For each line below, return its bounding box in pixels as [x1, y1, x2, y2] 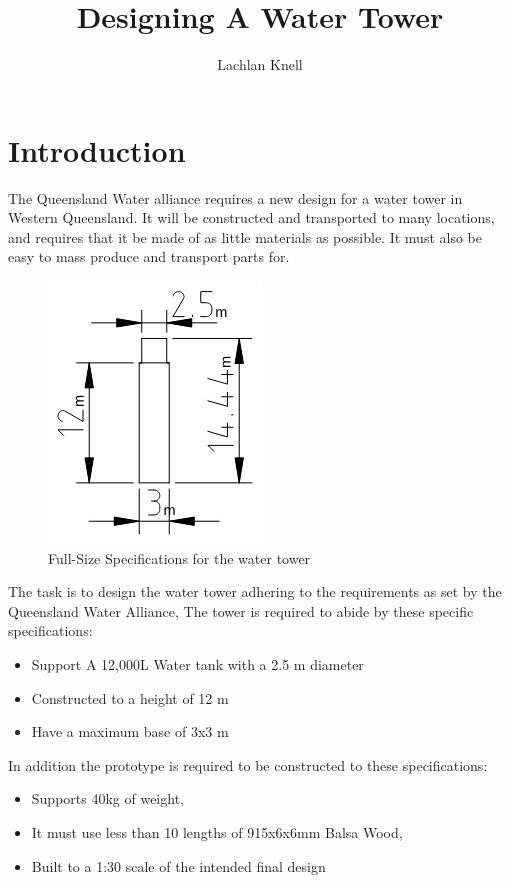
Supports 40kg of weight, [31, 788, 184, 809]
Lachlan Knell [217, 54, 303, 75]
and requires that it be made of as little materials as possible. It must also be [8, 226, 482, 247]
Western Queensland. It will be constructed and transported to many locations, [8, 207, 495, 228]
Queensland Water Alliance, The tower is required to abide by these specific [8, 600, 474, 621]
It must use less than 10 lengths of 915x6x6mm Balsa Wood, [31, 821, 403, 842]
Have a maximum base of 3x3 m [31, 721, 229, 742]
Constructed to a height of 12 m [31, 687, 229, 708]
